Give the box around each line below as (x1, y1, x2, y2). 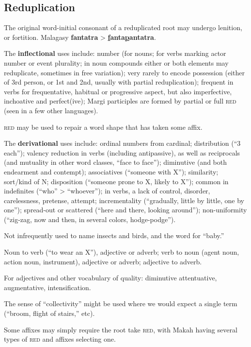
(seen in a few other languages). (4, 105, 98, 115)
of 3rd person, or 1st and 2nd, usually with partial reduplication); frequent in (4, 77, 234, 87)
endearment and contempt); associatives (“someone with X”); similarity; (4, 166, 219, 176)
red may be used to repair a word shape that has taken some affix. (4, 121, 203, 132)
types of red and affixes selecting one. (4, 334, 116, 344)
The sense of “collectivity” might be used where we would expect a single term (4, 298, 237, 309)
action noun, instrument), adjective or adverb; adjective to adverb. (4, 256, 202, 266)
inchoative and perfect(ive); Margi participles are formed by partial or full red (4, 96, 236, 106)
